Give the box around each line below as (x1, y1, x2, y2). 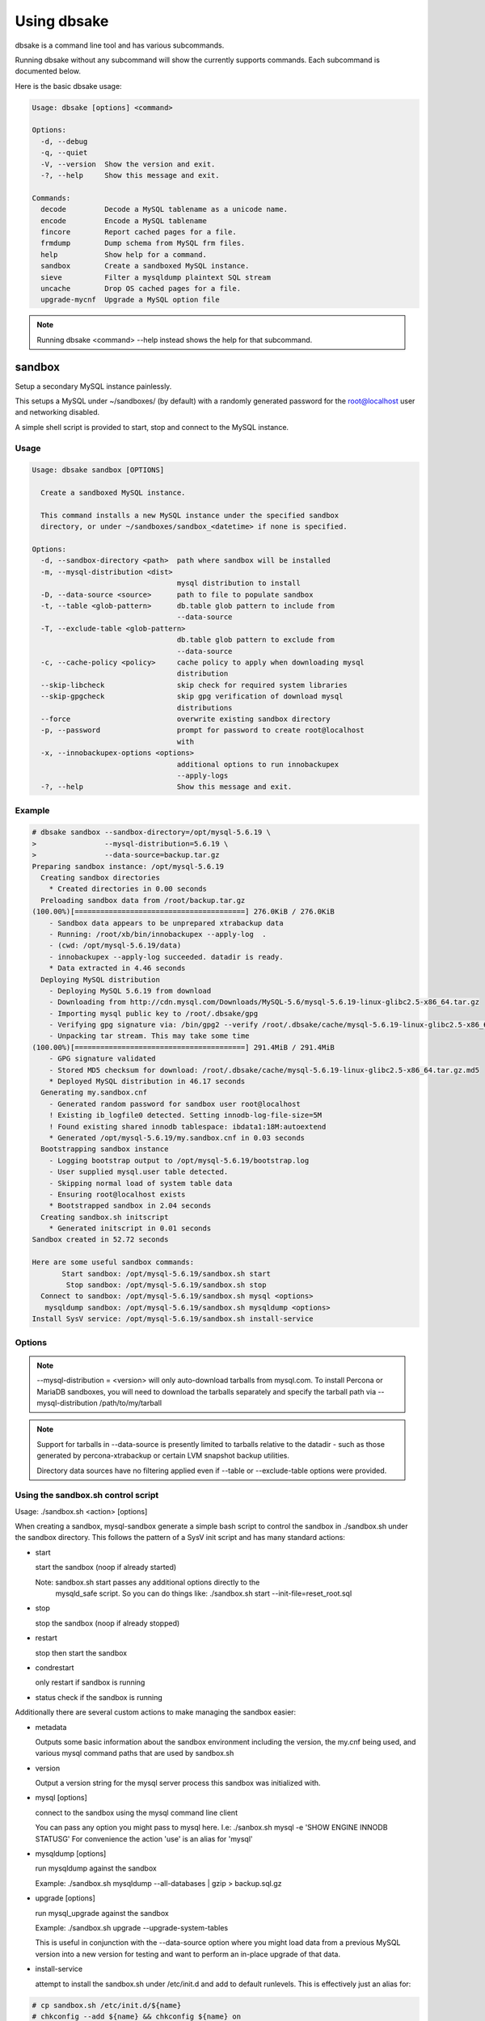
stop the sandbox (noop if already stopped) (35, 1618, 180, 1628)
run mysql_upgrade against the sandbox (35, 1908, 169, 1918)
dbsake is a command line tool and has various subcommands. (15, 40, 225, 50)
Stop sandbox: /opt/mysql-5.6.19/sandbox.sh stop (65, 1281, 267, 1289)
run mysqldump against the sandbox (35, 1863, 157, 1873)
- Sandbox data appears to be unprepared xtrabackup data (48, 918, 284, 927)
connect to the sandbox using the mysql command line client (35, 1808, 238, 1817)
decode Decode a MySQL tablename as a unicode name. (40, 205, 289, 214)
